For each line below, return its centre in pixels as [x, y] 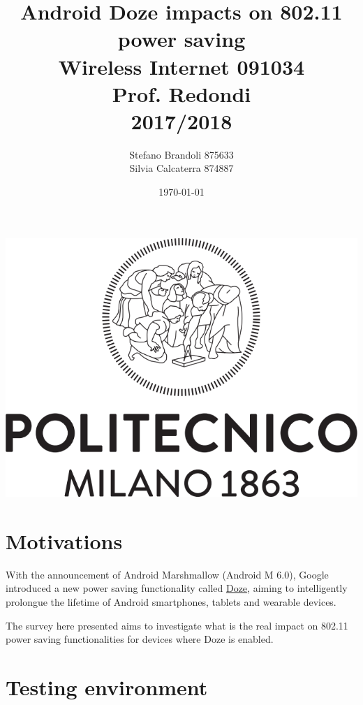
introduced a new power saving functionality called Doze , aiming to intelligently [177, 588]
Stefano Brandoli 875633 [181, 154]
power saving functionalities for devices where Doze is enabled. [140, 639]
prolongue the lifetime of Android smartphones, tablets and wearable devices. [171, 601]
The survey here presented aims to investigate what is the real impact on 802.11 [177, 625]
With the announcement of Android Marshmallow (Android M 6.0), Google [167, 574]
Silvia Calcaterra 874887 [181, 168]
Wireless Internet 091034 [181, 66]
